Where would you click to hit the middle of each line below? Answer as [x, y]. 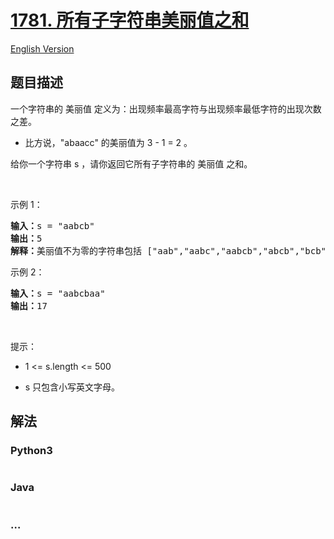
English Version [42, 48]
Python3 [31, 451]
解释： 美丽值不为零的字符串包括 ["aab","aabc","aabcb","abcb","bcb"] [171, 250]
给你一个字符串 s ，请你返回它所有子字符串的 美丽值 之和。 [131, 163]
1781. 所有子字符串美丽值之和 [130, 20]
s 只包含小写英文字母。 [72, 387]
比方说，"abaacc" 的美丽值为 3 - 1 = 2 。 [108, 142]
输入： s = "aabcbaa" [58, 293]
